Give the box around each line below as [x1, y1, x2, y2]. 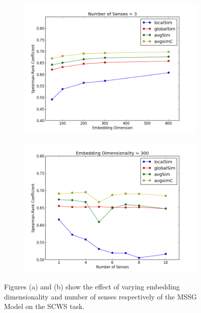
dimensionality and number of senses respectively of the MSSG [4, 291, 197, 301]
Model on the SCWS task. [4, 301, 85, 311]
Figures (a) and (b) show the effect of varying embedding [4, 281, 180, 292]
